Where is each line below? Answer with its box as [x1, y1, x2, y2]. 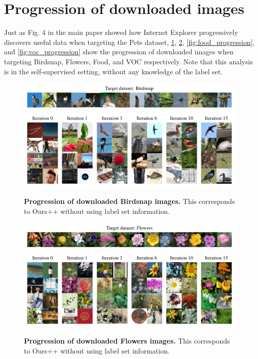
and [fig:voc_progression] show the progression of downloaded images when [4, 46, 234, 57]
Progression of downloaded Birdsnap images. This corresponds [24, 196, 235, 206]
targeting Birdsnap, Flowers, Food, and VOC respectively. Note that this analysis [4, 56, 253, 66]
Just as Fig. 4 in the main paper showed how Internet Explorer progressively [4, 27, 238, 37]
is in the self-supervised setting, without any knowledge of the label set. [4, 66, 223, 76]
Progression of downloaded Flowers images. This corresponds [24, 336, 230, 346]
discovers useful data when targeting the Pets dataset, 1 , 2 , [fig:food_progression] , [4, 36, 255, 47]
